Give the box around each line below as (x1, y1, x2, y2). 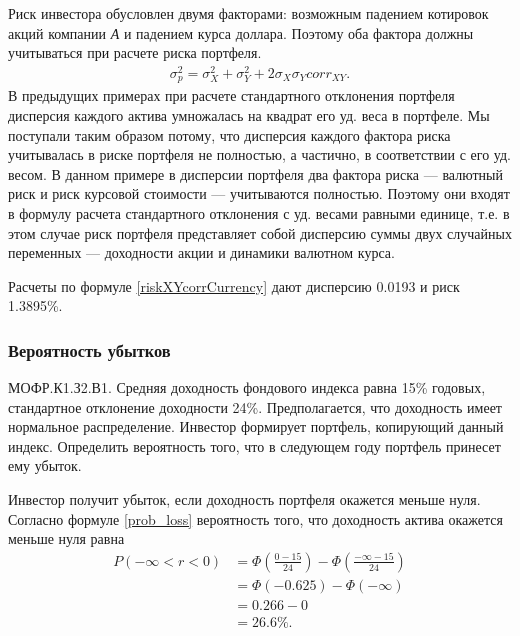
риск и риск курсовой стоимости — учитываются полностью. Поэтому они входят (8, 183, 510, 204)
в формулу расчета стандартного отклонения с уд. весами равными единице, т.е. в (8, 202, 510, 223)
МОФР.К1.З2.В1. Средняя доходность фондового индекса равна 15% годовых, (8, 377, 486, 398)
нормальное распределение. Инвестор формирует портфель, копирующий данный (8, 416, 504, 437)
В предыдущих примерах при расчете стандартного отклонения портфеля (8, 85, 455, 106)
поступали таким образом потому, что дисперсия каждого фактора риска (8, 124, 451, 145)
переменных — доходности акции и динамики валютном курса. (8, 242, 395, 263)
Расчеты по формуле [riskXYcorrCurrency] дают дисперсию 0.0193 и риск (8, 275, 460, 296)
